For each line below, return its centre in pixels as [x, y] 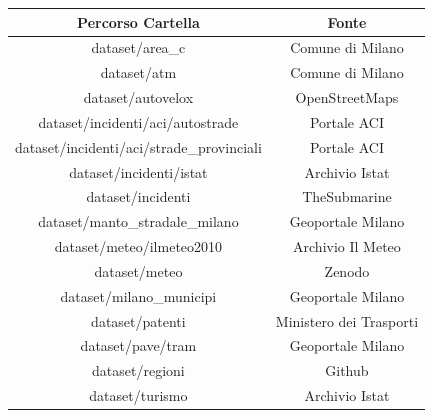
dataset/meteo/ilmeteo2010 [138, 246]
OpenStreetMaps [347, 97]
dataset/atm [138, 72]
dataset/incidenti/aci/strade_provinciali [138, 146]
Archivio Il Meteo [347, 246]
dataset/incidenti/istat [138, 171]
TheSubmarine [347, 196]
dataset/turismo [138, 395]
